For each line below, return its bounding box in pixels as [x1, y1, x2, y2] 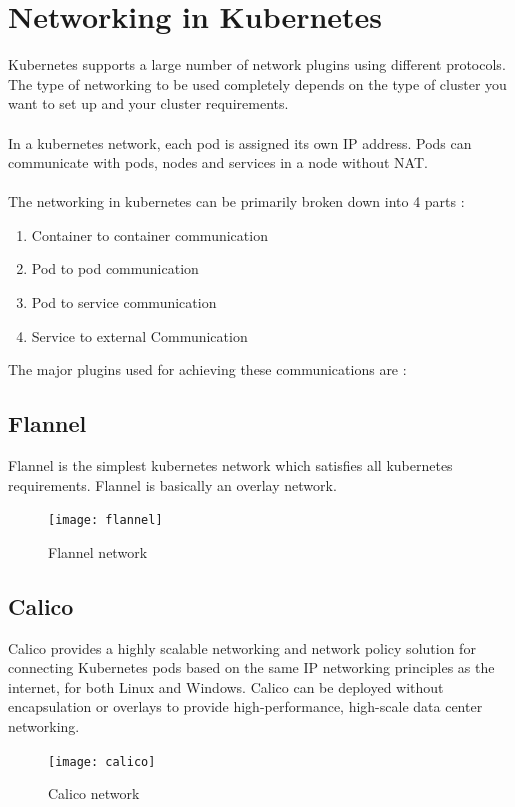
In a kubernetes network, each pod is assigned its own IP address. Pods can [8, 132, 472, 153]
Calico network [48, 783, 140, 804]
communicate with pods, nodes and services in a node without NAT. [8, 152, 428, 173]
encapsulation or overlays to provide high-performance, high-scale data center [8, 696, 483, 717]
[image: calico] [48, 754, 156, 769]
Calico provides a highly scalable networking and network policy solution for [8, 637, 476, 658]
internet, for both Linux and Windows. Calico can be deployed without [8, 676, 444, 697]
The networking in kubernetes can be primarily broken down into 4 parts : [8, 191, 465, 212]
